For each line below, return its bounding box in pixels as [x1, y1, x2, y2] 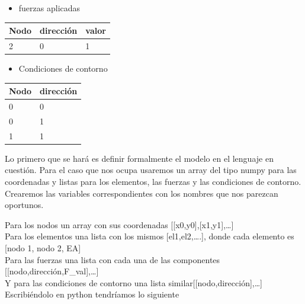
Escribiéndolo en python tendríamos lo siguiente [5, 288, 179, 300]
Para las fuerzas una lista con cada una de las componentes [5, 253, 220, 265]
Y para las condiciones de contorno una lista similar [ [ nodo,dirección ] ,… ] [5, 276, 263, 289]
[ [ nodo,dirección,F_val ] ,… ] [5, 265, 99, 277]
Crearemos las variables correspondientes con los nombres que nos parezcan [5, 187, 278, 199]
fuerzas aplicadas [18, 2, 81, 14]
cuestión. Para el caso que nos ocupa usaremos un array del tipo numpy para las [5, 164, 297, 176]
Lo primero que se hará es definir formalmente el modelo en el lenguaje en [5, 152, 274, 164]
